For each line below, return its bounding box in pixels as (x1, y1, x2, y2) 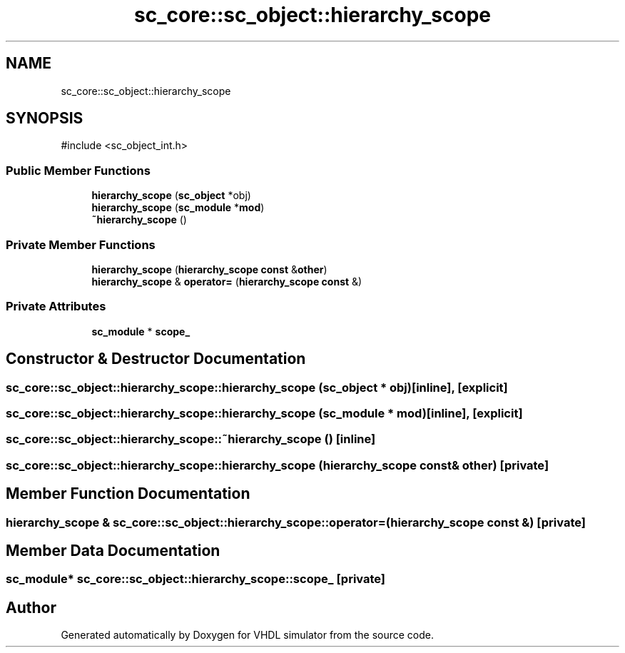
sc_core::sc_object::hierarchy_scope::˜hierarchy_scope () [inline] (6, 432, 376, 447)
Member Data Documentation (6, 541, 220, 560)
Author (6, 598, 56, 617)
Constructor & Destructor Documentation (6, 350, 306, 368)
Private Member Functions (6, 237, 156, 252)
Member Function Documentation (6, 485, 250, 503)
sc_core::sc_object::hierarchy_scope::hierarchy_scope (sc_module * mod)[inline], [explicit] (6, 405, 523, 420)
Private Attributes (6, 299, 106, 314)
